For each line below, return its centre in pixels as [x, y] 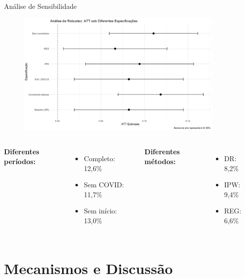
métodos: [160, 161]
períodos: [20, 161]
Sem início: [101, 211]
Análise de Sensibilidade [40, 6]
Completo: [100, 158]
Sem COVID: [104, 185]
